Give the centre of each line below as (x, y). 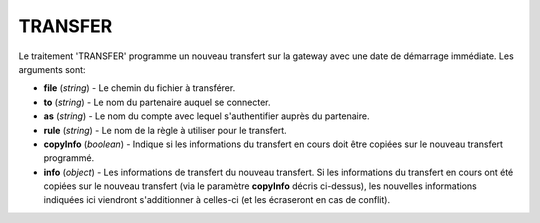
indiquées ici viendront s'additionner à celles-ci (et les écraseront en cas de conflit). (216, 200)
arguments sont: (52, 69)
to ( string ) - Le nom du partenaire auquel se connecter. (157, 102)
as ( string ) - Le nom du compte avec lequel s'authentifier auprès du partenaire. (206, 116)
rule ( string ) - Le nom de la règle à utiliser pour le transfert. (165, 130)
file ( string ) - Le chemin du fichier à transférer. (139, 88)
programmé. (69, 158)
